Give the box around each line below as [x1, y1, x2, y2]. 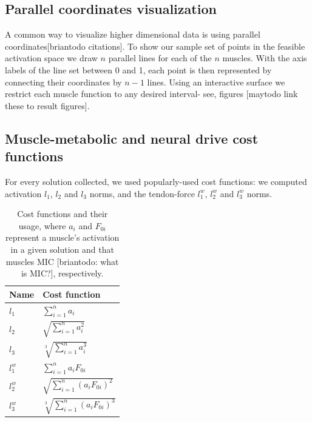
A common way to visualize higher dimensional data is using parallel [5, 28, 260, 41]
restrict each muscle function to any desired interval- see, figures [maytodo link [5, 87, 298, 100]
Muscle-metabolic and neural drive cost [5, 129, 259, 147]
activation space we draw [5, 52, 98, 64]
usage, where [18, 219, 66, 232]
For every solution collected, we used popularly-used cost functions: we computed [5, 175, 307, 187]
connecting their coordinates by [5, 75, 122, 88]
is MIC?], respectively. [21, 267, 104, 280]
